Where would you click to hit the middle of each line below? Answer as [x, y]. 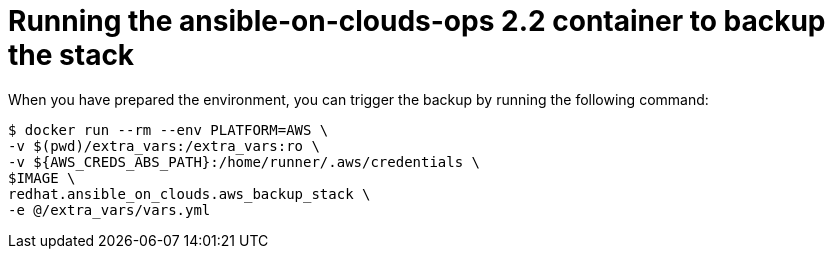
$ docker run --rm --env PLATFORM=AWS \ [168, 129]
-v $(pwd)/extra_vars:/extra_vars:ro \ [164, 145]
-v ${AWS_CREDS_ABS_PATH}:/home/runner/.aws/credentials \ [244, 161]
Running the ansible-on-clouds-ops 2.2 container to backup [417, 21]
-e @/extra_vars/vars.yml [109, 209]
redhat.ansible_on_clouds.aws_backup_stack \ [189, 193]
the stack [71, 55]
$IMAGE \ [42, 177]
